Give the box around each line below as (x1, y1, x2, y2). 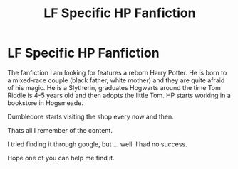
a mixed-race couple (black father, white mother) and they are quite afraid (7, 76, 225, 84)
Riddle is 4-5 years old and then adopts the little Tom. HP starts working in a (7, 91, 231, 99)
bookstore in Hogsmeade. (7, 98, 83, 107)
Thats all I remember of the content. (7, 126, 113, 134)
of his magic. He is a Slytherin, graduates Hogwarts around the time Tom (7, 83, 221, 92)
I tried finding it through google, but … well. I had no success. (7, 140, 187, 148)
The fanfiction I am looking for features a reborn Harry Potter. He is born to (7, 68, 227, 77)
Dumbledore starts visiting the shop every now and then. (7, 112, 175, 121)
